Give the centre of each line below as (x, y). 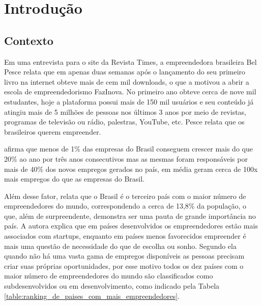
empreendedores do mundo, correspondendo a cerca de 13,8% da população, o (125, 206)
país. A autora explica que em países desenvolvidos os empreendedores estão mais (131, 226)
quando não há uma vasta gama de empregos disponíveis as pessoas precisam (124, 256)
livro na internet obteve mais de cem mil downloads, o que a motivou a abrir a (127, 81)
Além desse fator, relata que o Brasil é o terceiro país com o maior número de (125, 196)
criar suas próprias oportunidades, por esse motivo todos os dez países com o (124, 265)
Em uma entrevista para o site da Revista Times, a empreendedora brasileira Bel (130, 61)
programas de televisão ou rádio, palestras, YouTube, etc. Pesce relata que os (124, 122)
